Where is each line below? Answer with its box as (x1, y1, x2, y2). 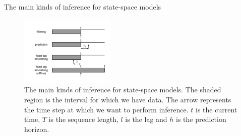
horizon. (24, 123, 49, 134)
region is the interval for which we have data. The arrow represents (24, 94, 231, 104)
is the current (196, 104, 237, 114)
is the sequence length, (48, 114, 118, 124)
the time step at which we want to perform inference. (24, 104, 189, 114)
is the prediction (176, 114, 226, 124)
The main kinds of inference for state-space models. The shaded (24, 84, 221, 95)
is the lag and (125, 114, 167, 124)
